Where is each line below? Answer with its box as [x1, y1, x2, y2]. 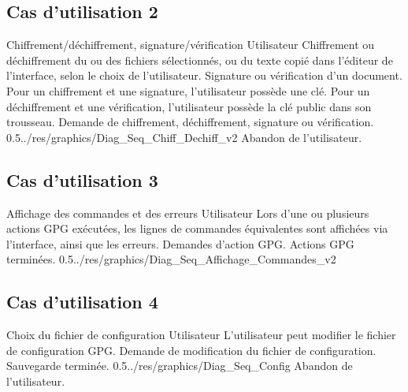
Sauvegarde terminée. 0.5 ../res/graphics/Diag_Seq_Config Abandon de [6, 357, 353, 374]
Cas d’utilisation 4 [6, 289, 158, 314]
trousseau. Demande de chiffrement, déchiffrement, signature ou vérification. [6, 114, 374, 130]
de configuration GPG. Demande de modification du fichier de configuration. [6, 342, 376, 358]
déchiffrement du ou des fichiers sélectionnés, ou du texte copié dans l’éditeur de [6, 51, 393, 68]
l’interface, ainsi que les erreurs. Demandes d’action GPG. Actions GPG [6, 235, 354, 252]
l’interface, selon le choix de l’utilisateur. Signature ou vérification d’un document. [6, 67, 402, 84]
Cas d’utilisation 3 [6, 167, 158, 192]
